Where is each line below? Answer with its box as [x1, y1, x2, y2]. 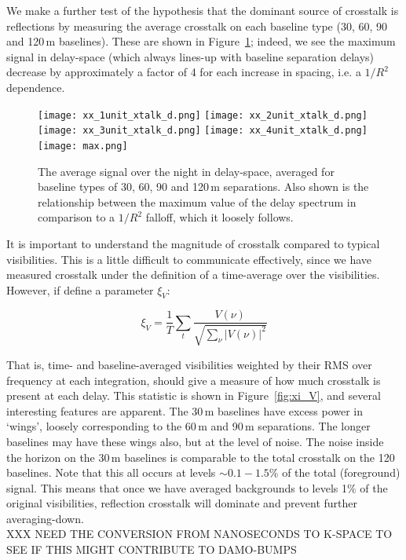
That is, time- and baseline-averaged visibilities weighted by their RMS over [6, 356, 372, 372]
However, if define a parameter [6, 281, 154, 298]
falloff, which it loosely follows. [145, 209, 294, 225]
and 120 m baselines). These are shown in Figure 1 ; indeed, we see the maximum [6, 33, 396, 49]
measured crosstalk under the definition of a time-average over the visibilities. [6, 266, 380, 283]
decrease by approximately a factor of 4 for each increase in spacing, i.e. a [6, 64, 361, 80]
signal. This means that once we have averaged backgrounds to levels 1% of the [6, 479, 388, 496]
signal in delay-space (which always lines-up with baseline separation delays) [6, 48, 375, 64]
